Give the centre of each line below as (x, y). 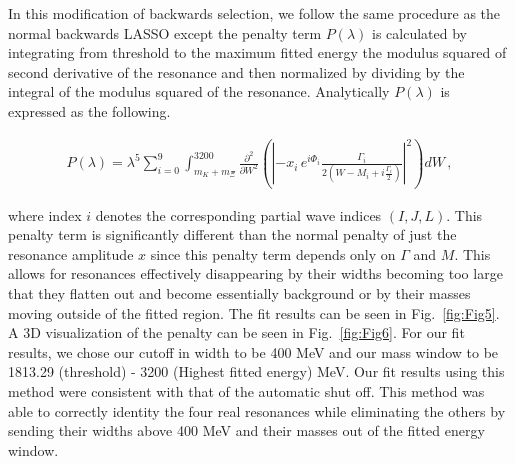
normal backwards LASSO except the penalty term (165, 32)
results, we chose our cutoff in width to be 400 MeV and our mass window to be (253, 351)
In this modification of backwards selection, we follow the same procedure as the (254, 13)
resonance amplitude (71, 253)
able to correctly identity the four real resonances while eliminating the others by (257, 410)
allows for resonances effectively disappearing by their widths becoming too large (255, 273)
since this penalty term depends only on (273, 253)
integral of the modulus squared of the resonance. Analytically (199, 91)
